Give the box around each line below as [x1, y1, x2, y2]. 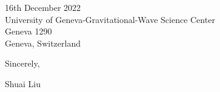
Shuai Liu [5, 77, 41, 90]
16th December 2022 [5, 1, 81, 13]
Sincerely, [5, 57, 40, 70]
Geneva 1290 [5, 25, 52, 38]
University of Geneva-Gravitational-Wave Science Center [5, 13, 215, 25]
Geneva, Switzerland [5, 36, 81, 49]
